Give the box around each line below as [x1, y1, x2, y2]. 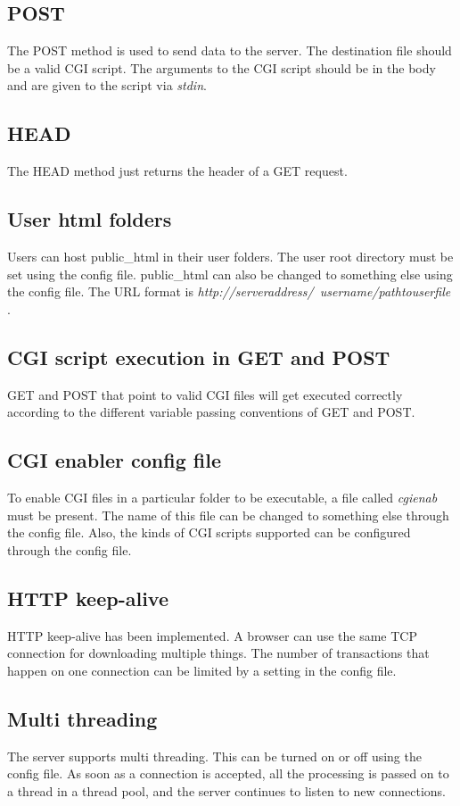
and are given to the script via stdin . [7, 76, 207, 95]
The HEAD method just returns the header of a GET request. [7, 162, 348, 180]
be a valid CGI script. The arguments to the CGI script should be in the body [7, 58, 436, 77]
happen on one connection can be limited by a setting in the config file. [7, 661, 397, 679]
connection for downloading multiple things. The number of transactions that [7, 644, 430, 662]
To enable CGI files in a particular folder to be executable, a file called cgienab [7, 487, 438, 506]
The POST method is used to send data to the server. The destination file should [7, 41, 452, 60]
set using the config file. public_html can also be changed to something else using [7, 264, 453, 283]
